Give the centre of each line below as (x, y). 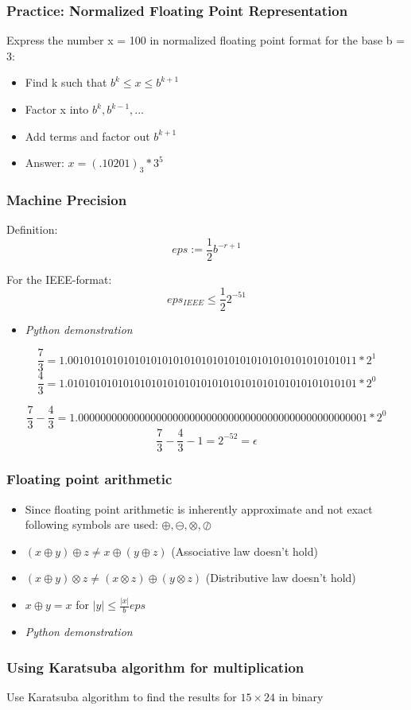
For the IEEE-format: (59, 279)
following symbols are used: (91, 524)
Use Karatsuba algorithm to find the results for (122, 696)
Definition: (32, 229)
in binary (301, 696)
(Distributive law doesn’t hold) (281, 578)
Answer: (45, 163)
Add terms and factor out (87, 136)
